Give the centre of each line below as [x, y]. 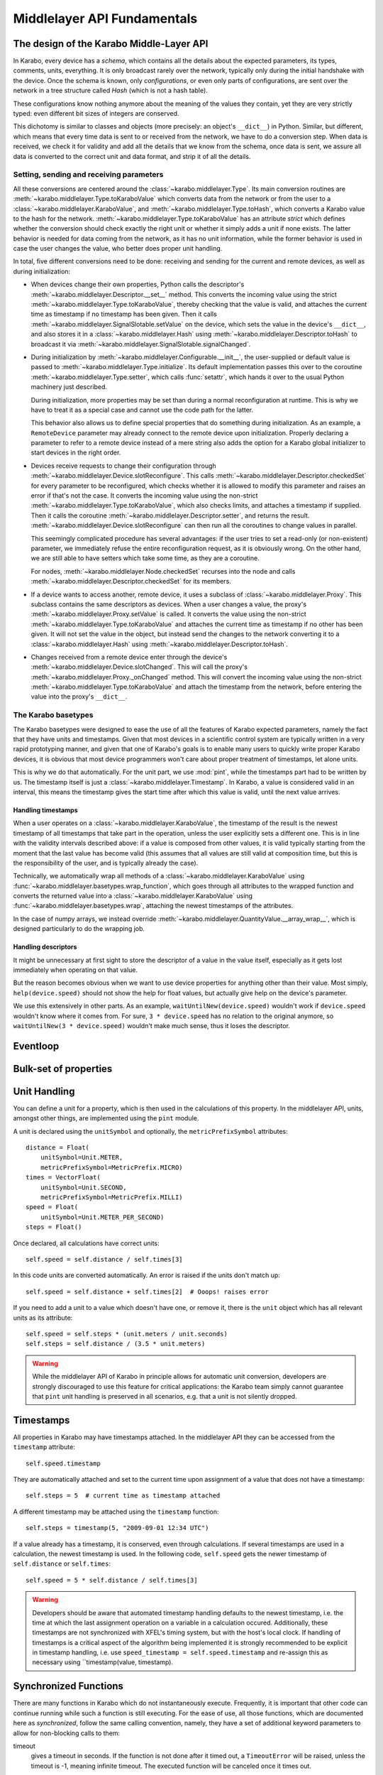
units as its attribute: [43, 1318]
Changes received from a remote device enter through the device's [129, 657]
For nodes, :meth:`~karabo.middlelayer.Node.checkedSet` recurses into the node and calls [163, 571]
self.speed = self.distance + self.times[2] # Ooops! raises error [147, 1291]
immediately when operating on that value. [76, 970]
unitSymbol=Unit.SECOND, [83, 1187]
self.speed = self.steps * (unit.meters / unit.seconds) [127, 1334]
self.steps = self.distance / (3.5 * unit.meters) [116, 1344]
